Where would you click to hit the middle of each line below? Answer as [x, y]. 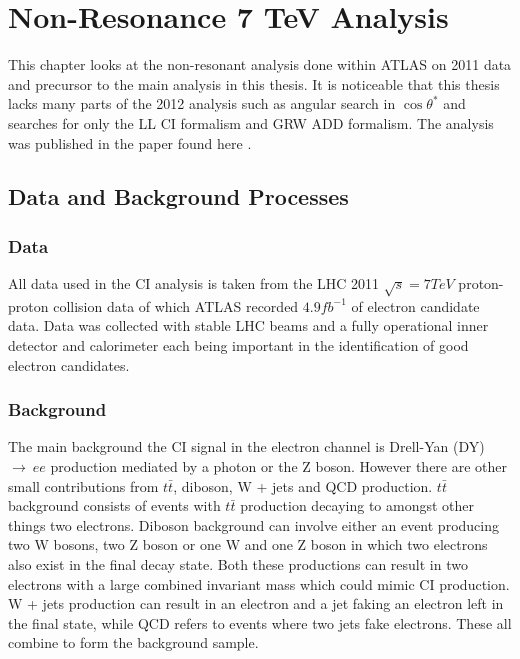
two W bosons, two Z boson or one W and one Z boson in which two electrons [248, 544]
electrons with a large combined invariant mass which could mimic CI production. [259, 583]
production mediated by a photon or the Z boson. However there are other [279, 466]
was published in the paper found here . [130, 142]
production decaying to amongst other [357, 505]
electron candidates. [69, 364]
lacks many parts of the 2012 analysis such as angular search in [202, 103]
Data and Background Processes [178, 196]
